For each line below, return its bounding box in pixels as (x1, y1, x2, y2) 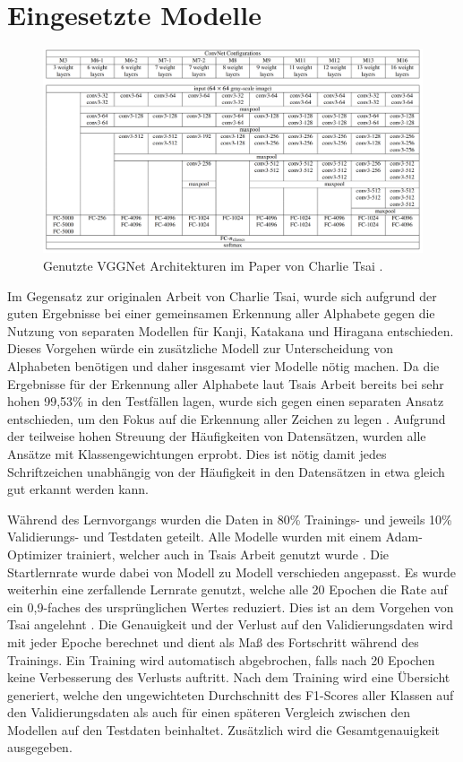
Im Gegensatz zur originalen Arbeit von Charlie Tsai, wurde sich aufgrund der (7, 286, 437, 305)
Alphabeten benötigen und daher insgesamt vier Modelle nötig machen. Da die (7, 357, 440, 375)
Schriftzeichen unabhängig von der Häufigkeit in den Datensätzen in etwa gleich (7, 462, 445, 481)
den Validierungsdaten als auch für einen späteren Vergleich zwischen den (7, 703, 411, 722)
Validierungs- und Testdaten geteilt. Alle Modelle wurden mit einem (7, 527, 382, 546)
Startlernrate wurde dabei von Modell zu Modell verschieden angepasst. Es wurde (7, 562, 456, 581)
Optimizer (7, 544, 63, 563)
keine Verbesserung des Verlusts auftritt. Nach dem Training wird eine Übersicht (7, 668, 450, 687)
